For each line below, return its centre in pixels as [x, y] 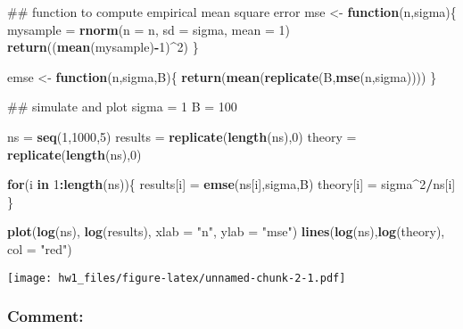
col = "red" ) [40, 248]
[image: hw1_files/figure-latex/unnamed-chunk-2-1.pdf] [177, 278]
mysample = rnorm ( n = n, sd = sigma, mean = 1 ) [149, 29]
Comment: [45, 316]
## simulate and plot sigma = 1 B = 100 [122, 107]
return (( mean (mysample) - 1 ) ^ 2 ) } [103, 47]
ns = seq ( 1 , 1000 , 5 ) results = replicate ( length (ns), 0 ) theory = [182, 136]
